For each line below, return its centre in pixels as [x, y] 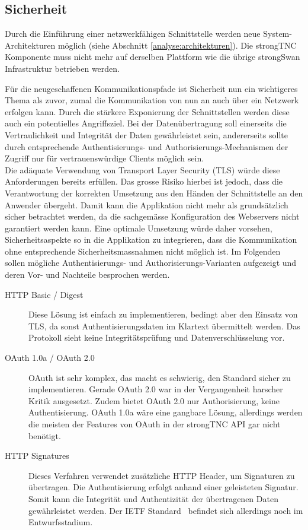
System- [277, 34]
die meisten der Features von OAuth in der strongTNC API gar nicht [155, 424]
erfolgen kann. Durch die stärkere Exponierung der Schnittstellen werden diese [147, 111]
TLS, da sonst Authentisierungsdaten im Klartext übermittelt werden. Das [164, 326]
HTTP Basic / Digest [44, 294]
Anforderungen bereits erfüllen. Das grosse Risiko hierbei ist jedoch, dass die [144, 181]
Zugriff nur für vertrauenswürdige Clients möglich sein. [105, 158]
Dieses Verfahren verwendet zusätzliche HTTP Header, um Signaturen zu [162, 475]
